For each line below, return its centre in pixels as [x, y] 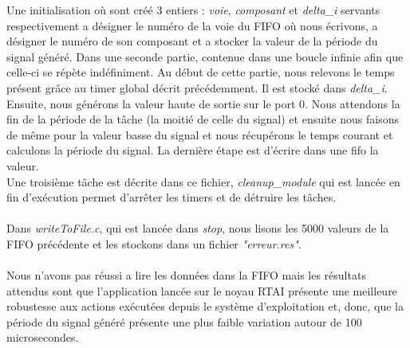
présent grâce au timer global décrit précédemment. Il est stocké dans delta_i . [197, 87]
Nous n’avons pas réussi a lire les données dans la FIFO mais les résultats [186, 275]
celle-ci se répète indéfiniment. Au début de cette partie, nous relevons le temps [201, 72]
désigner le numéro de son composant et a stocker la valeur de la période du [192, 41]
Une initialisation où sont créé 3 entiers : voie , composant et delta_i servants [193, 10]
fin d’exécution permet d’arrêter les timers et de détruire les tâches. [171, 197]
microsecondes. [43, 337]
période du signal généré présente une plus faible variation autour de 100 [184, 321]
